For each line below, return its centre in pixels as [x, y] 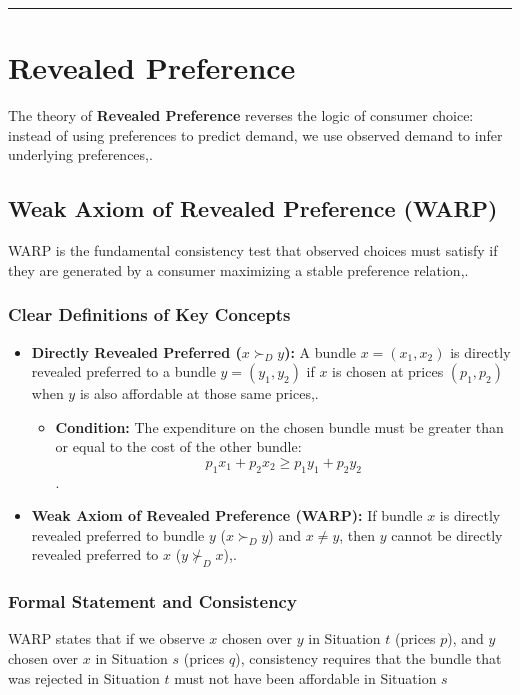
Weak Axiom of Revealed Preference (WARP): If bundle [227, 515]
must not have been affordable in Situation [305, 677]
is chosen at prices [388, 371]
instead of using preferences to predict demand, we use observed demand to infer [255, 134]
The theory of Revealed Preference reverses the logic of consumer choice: [241, 115]
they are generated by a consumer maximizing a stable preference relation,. [238, 269]
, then [357, 534]
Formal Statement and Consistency [152, 601]
